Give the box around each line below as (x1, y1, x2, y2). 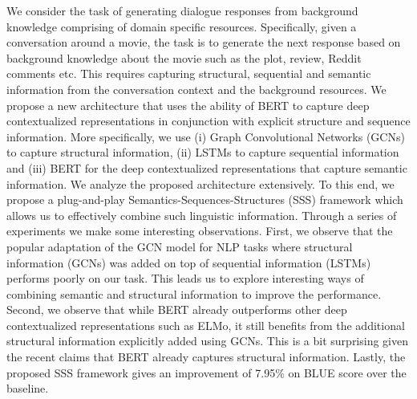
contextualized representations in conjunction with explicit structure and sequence (6, 112, 411, 129)
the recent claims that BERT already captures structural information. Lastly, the (6, 348, 406, 365)
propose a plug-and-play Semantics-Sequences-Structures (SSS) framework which (6, 191, 403, 208)
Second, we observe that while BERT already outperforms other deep (6, 301, 347, 318)
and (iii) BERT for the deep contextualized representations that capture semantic (6, 159, 407, 176)
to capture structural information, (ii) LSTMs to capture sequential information (6, 144, 399, 161)
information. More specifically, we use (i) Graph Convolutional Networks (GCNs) (6, 128, 405, 145)
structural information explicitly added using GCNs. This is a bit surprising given (6, 332, 409, 349)
